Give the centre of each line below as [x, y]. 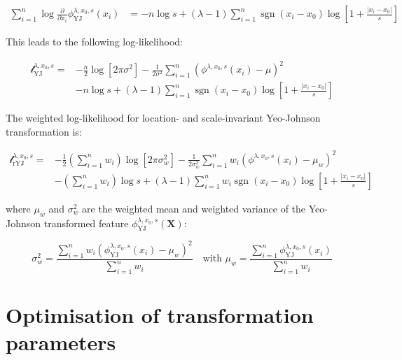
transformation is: [44, 131]
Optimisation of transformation [160, 315]
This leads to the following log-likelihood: [94, 42]
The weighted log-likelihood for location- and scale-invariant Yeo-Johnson [163, 118]
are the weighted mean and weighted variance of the [194, 208]
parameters [61, 342]
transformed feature [86, 223]
